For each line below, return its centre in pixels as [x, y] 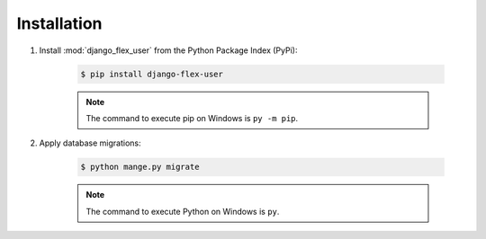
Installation [59, 23]
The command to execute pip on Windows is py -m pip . [192, 118]
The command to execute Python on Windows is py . [183, 211]
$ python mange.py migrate [140, 167]
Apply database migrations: [90, 143]
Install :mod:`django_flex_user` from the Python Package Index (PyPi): [168, 50]
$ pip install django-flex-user [152, 74]
